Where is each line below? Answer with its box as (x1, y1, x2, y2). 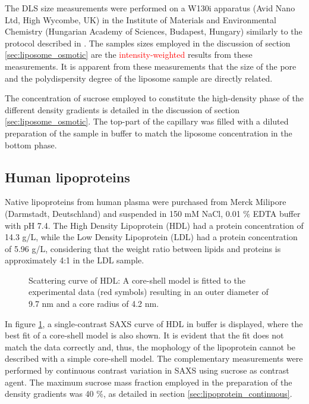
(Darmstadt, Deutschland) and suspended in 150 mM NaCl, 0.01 (5, 207, 241, 219)
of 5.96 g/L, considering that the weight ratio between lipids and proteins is (5, 242, 281, 254)
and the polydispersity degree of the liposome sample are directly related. (5, 72, 273, 84)
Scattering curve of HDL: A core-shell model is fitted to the (29, 274, 246, 286)
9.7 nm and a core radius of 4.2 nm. (29, 297, 159, 310)
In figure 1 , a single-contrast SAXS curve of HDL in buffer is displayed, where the (5, 317, 303, 330)
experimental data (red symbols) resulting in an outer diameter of (29, 285, 269, 298)
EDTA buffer (253, 207, 301, 219)
